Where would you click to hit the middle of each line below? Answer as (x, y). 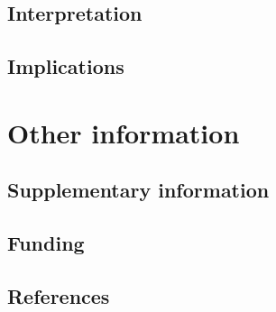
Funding (46, 243)
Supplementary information (138, 190)
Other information (124, 132)
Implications (66, 66)
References (59, 295)
